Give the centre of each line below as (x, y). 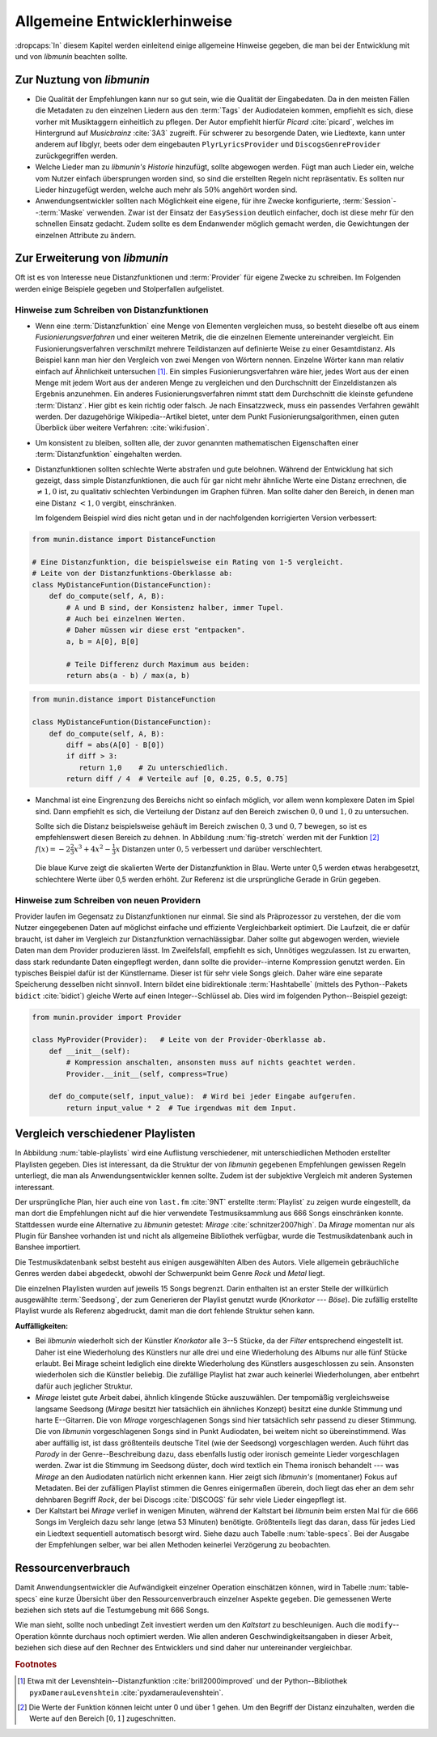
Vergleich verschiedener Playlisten (105, 1134)
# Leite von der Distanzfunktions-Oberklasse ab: (132, 574)
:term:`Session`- (369, 201)
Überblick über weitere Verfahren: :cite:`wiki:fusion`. (122, 428)
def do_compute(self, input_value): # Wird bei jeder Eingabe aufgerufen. (203, 1097)
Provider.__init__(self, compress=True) (147, 1074)
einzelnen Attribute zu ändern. (86, 235)
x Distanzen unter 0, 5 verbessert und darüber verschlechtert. (219, 849)
